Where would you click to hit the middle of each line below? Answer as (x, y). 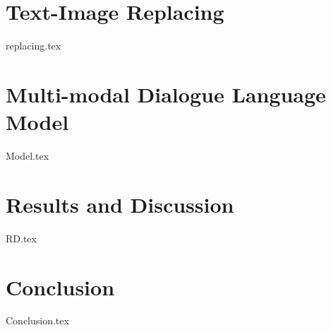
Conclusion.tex (37, 320)
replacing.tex (34, 46)
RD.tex (21, 238)
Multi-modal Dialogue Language (166, 94)
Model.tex (28, 156)
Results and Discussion (120, 204)
